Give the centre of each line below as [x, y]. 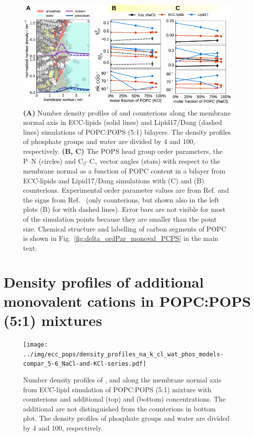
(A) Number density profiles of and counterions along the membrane [127, 112]
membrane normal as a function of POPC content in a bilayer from [124, 171]
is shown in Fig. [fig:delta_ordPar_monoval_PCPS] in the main [121, 238]
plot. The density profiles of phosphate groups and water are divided [127, 418]
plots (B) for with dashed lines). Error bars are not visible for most [124, 209]
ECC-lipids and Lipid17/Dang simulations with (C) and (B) [114, 180]
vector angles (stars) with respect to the [160, 160]
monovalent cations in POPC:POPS [127, 301]
